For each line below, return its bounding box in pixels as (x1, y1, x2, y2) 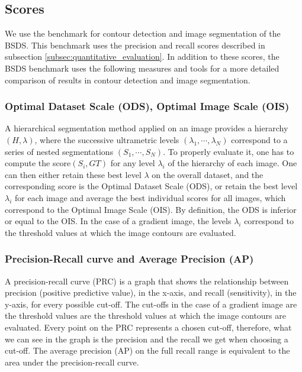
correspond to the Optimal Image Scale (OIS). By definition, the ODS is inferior (5, 203, 297, 215)
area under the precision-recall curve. (5, 355, 139, 368)
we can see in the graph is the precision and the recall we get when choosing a (5, 332, 288, 345)
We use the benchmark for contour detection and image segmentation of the (5, 27, 281, 40)
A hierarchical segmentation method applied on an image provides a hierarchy (5, 122, 288, 134)
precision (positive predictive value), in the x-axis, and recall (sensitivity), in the (5, 286, 297, 299)
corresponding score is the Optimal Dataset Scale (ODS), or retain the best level (5, 180, 298, 192)
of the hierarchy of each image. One (168, 157, 297, 169)
